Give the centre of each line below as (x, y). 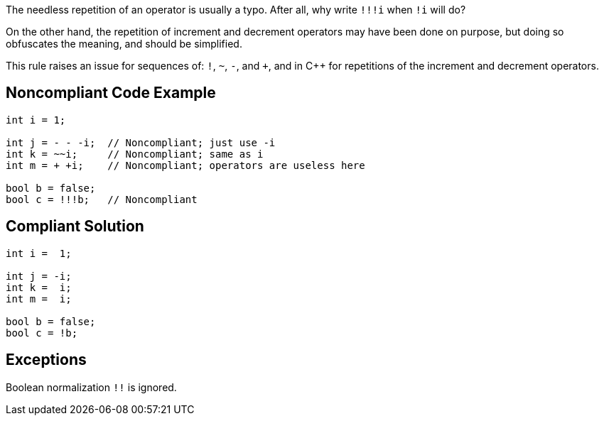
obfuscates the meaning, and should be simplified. (124, 44)
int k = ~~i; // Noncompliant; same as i (135, 154)
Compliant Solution (75, 226)
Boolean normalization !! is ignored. (91, 387)
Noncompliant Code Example (111, 93)
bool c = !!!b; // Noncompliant (102, 199)
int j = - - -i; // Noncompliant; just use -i (141, 142)
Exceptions (46, 360)
